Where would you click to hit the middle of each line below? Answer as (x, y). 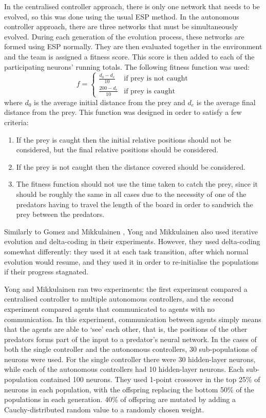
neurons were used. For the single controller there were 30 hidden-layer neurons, (130, 359)
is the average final (226, 102)
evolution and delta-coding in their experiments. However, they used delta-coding (132, 241)
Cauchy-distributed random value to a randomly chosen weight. (104, 409)
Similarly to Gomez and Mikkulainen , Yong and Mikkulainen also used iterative (131, 231)
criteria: (16, 122)
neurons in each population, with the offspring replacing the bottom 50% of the (129, 389)
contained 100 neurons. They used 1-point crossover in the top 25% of (150, 379)
